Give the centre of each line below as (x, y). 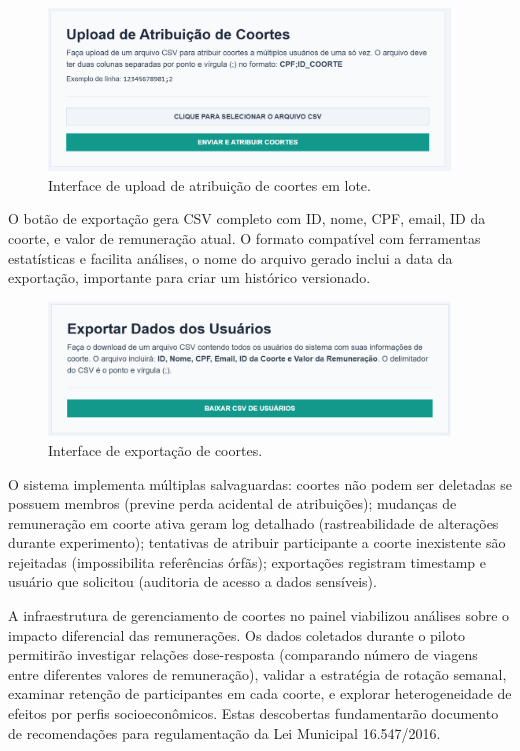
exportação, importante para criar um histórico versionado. (189, 277)
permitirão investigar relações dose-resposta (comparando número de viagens (243, 654)
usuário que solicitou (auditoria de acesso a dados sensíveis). (192, 581)
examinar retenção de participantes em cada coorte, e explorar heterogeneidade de (260, 693)
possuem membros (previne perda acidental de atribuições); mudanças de (232, 503)
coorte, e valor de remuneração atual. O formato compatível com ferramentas (244, 238)
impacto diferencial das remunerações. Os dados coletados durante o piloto (237, 634)
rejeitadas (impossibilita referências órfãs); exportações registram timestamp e (247, 561)
